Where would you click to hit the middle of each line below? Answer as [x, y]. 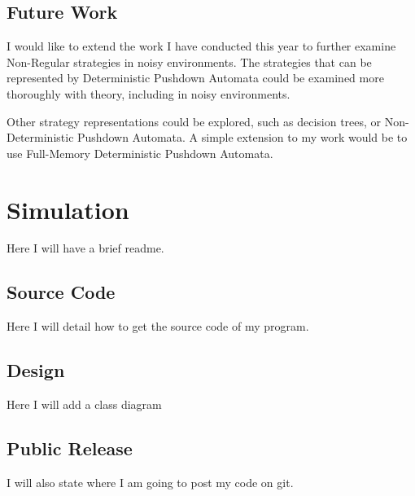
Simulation [68, 209]
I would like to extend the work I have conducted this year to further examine [201, 46]
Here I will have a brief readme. [85, 248]
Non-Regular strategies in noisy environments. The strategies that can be [189, 61]
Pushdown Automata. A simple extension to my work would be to [242, 137]
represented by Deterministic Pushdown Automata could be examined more [195, 78]
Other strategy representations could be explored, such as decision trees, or [194, 121]
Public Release [70, 448]
